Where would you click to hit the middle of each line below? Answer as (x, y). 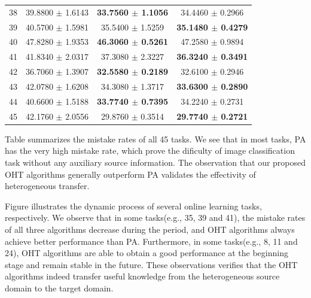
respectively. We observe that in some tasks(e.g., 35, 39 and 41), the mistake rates (155, 218)
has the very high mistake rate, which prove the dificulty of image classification (150, 150)
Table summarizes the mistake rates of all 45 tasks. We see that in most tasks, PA (155, 139)
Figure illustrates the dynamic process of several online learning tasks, (133, 206)
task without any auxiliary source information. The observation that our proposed (155, 162)
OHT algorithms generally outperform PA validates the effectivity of (130, 174)
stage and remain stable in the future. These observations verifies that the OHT (151, 264)
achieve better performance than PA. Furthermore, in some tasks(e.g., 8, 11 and (151, 241)
